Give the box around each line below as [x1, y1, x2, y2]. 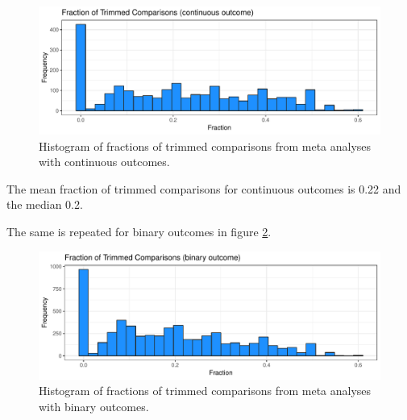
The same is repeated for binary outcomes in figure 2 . [6, 222, 272, 239]
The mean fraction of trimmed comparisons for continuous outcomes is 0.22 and [6, 180, 401, 197]
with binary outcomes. [39, 397, 149, 414]
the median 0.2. [6, 196, 83, 213]
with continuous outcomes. [39, 153, 170, 170]
